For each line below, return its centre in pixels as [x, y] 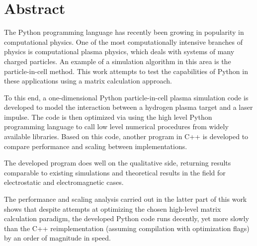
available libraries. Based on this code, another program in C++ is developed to [126, 136]
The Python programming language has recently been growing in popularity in [124, 32]
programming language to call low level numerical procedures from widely [116, 126]
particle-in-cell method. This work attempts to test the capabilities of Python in [126, 71]
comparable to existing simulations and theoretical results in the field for [115, 172]
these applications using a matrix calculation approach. [88, 81]
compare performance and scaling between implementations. [96, 146]
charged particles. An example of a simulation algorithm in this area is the [118, 61]
